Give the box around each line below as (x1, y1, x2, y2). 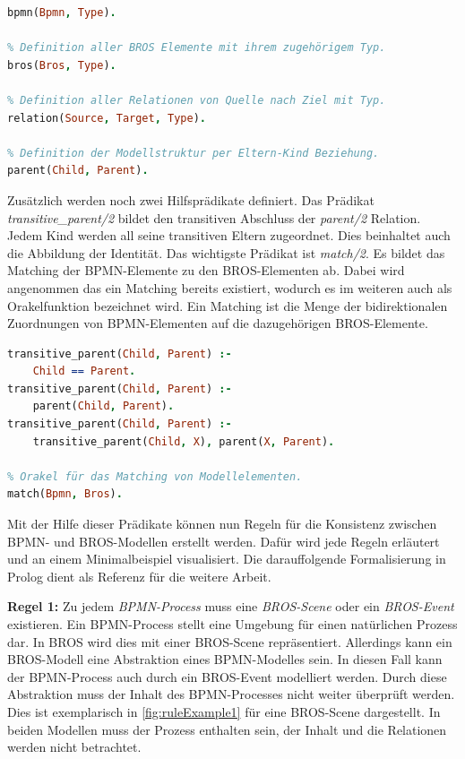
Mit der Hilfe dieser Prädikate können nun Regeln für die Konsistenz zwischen (7, 514, 437, 533)
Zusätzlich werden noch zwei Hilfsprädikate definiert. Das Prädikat (7, 190, 375, 209)
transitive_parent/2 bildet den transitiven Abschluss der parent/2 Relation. (7, 208, 421, 227)
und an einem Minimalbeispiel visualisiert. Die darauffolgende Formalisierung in (7, 549, 446, 568)
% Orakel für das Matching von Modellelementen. (7, 470, 303, 483)
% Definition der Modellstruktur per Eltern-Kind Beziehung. (7, 146, 380, 160)
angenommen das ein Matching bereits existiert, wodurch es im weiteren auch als (7, 278, 452, 297)
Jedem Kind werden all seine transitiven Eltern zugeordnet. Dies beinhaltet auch (7, 226, 451, 245)
